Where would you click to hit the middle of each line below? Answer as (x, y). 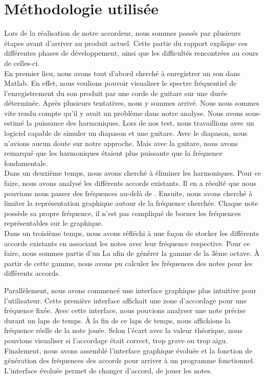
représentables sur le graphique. (54, 223)
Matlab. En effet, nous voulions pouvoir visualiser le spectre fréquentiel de (120, 83)
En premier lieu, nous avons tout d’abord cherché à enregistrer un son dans (122, 73)
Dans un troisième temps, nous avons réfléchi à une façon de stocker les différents (131, 233)
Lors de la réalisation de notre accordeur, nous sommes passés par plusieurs (123, 33)
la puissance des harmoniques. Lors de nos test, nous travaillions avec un (140, 123)
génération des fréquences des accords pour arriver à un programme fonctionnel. (129, 360)
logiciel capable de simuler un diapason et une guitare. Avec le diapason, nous (126, 133)
